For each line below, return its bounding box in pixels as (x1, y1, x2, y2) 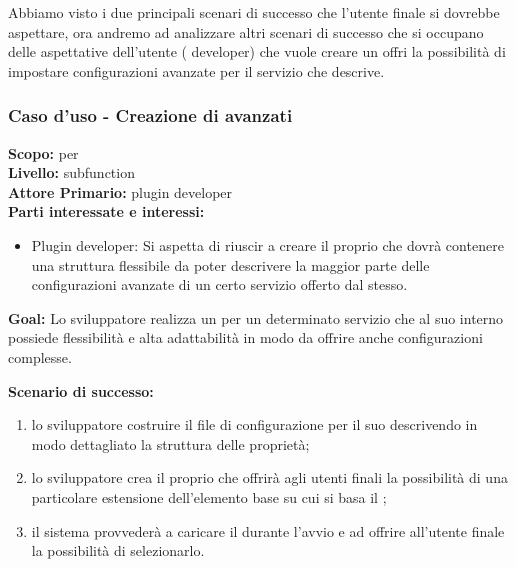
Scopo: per (8, 142, 79, 163)
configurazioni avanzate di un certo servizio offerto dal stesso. (31, 274, 408, 295)
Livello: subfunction (8, 162, 135, 183)
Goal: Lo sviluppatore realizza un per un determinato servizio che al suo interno (8, 307, 504, 328)
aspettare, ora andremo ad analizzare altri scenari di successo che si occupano (8, 21, 484, 42)
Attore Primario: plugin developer (8, 181, 233, 202)
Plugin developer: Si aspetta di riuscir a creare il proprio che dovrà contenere (31, 234, 504, 255)
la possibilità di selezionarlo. (31, 540, 205, 561)
